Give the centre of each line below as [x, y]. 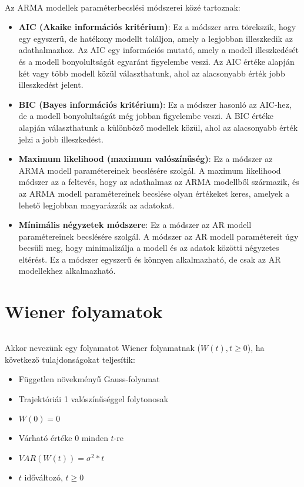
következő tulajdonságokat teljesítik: [70, 359]
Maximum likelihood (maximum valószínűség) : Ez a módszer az [146, 159]
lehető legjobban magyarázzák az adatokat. [96, 205]
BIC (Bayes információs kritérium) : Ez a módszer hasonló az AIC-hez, [155, 104]
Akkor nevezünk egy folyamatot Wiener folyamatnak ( [103, 348]
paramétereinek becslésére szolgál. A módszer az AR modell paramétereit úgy [158, 236]
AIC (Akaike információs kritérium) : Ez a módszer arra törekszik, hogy [157, 27]
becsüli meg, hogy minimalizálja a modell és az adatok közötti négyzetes [149, 248]
